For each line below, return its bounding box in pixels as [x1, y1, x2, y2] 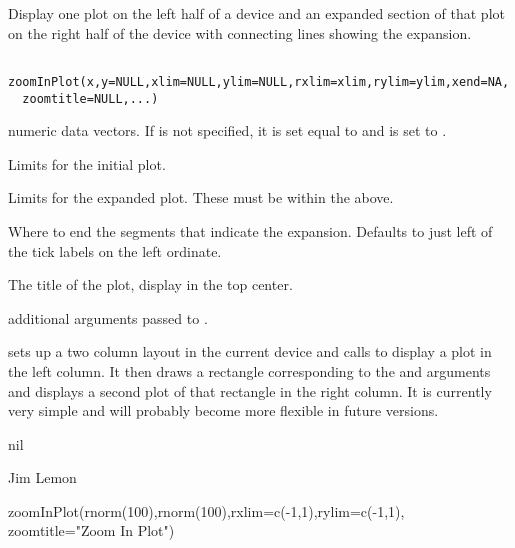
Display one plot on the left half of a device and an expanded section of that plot [8, 3, 505, 23]
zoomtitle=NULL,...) [22, 91, 159, 106]
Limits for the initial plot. [8, 153, 166, 174]
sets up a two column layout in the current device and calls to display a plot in [8, 341, 492, 362]
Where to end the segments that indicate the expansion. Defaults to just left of [8, 220, 493, 241]
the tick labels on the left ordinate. [8, 240, 222, 261]
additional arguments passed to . [8, 307, 208, 328]
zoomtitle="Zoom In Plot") [8, 520, 175, 541]
